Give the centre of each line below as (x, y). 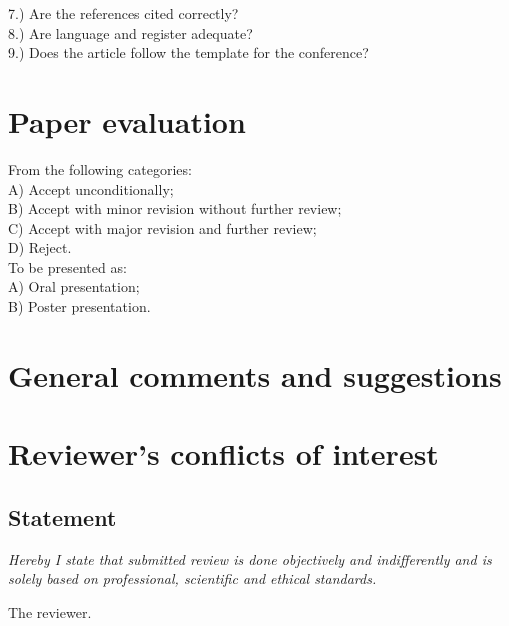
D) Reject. (40, 247)
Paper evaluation (127, 120)
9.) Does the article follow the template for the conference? (188, 52)
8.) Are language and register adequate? (130, 32)
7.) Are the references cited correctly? (123, 13)
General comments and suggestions (255, 374)
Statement (62, 516)
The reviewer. (50, 611)
